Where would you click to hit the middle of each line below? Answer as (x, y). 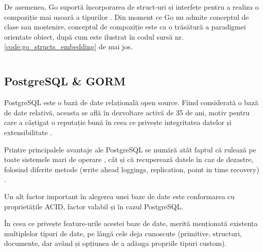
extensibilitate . (28, 132)
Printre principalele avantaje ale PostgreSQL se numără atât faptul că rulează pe (130, 149)
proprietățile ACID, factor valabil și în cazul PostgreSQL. (94, 206)
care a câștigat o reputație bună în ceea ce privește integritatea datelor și (118, 122)
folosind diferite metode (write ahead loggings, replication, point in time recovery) (132, 169)
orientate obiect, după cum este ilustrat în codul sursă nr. (94, 36)
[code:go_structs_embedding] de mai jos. (69, 46)
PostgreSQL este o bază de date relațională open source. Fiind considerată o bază (131, 102)
